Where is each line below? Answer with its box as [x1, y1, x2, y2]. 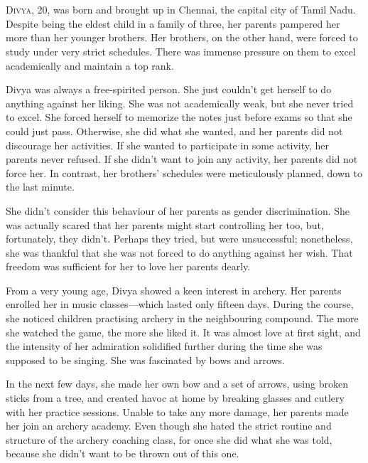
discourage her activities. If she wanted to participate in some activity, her [6, 137, 330, 152]
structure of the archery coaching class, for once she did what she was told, [6, 432, 332, 447]
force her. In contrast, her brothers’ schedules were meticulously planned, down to [6, 165, 362, 180]
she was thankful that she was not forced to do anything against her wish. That [6, 245, 353, 260]
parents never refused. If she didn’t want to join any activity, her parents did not [6, 151, 358, 166]
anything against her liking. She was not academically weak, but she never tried [6, 95, 354, 110]
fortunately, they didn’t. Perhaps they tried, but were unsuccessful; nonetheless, [6, 231, 353, 246]
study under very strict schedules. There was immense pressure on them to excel [6, 43, 356, 58]
